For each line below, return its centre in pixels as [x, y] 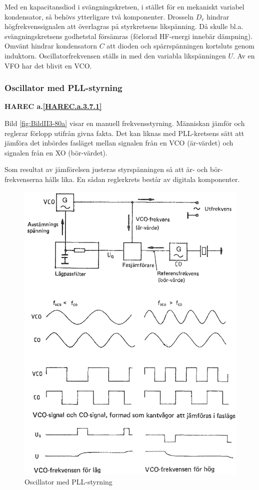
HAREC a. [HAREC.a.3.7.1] [53, 106]
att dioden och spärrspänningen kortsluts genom [180, 46]
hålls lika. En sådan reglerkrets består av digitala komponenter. [142, 179]
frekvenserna [24, 179]
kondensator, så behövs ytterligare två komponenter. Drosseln [99, 16]
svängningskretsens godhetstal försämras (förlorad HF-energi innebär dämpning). [129, 36]
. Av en [244, 55]
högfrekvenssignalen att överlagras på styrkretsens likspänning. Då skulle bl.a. [124, 26]
